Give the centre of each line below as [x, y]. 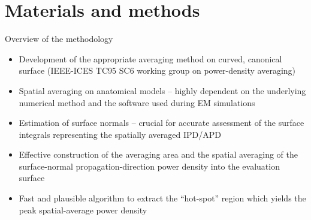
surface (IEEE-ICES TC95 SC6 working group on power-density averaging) [157, 70]
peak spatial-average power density [83, 210]
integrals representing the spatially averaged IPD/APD [120, 134]
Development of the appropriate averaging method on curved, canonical [150, 58]
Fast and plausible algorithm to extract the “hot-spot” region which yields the [162, 198]
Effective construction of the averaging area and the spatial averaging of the [158, 154]
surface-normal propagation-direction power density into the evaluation [149, 166]
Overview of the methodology [59, 39]
